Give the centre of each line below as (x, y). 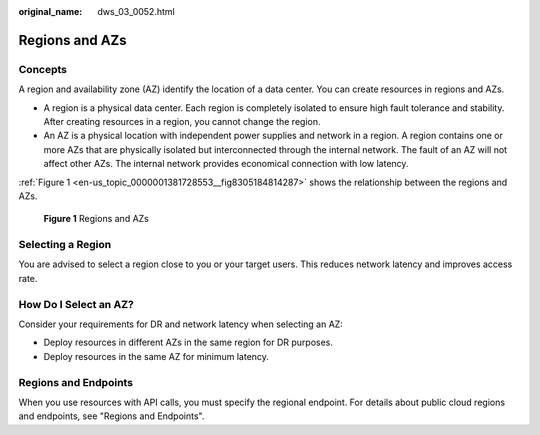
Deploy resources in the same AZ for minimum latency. (156, 356)
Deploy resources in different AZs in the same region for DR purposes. (188, 342)
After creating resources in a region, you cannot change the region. (182, 121)
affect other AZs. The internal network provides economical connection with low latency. (226, 164)
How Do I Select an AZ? (76, 304)
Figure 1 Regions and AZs (96, 219)
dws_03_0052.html (136, 11)
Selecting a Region (65, 245)
